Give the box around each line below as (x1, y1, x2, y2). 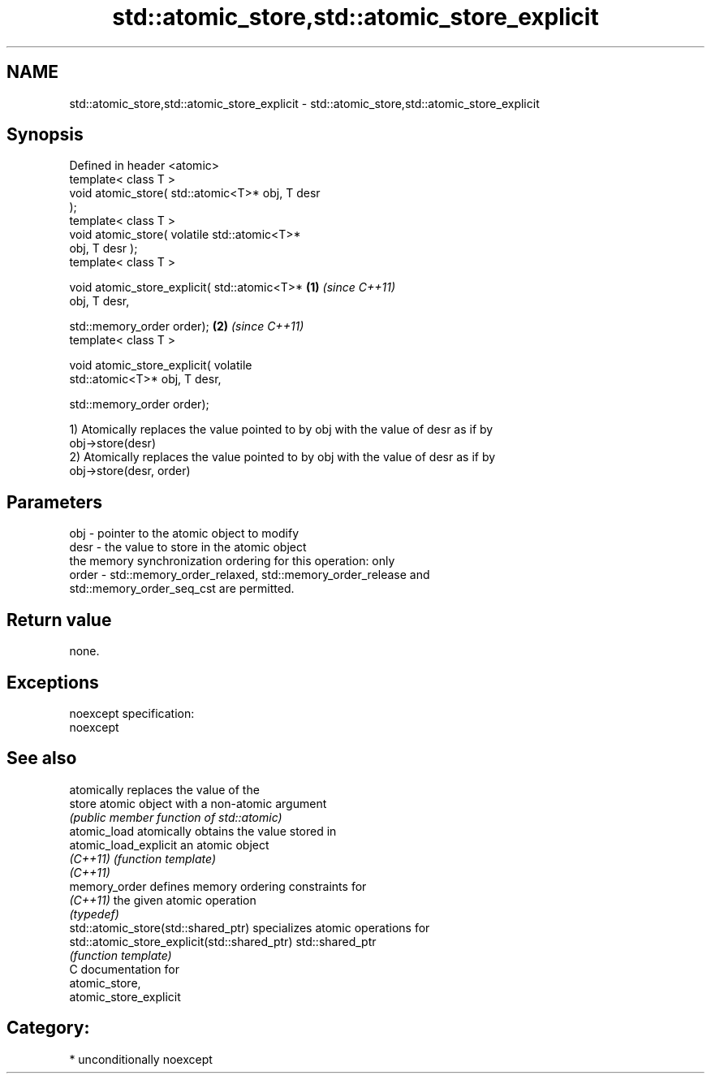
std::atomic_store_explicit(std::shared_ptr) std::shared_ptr (69, 934, 377, 948)
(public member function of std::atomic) (69, 810, 282, 824)
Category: (6, 1017, 90, 1039)
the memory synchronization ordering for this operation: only (69, 554, 395, 568)
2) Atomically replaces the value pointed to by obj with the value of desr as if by (69, 450, 496, 464)
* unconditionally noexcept (69, 1052, 213, 1066)
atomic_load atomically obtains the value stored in (69, 823, 337, 838)
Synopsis (6, 124, 84, 145)
